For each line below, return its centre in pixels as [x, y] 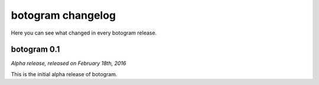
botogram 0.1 [35, 50]
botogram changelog [64, 15]
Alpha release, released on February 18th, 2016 [69, 63]
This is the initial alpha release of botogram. [64, 74]
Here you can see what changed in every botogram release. [84, 33]
